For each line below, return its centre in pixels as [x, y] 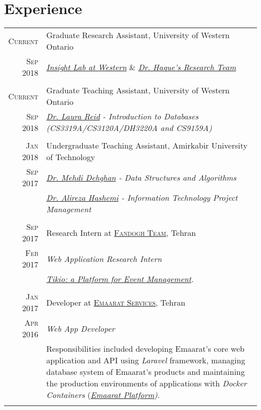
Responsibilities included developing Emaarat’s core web [145, 349]
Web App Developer [81, 328]
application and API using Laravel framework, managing [146, 360]
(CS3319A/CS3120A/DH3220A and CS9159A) [129, 128]
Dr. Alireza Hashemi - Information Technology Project [142, 198]
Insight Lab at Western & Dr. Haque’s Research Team [141, 67]
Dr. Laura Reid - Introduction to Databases [122, 116]
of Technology [71, 157]
